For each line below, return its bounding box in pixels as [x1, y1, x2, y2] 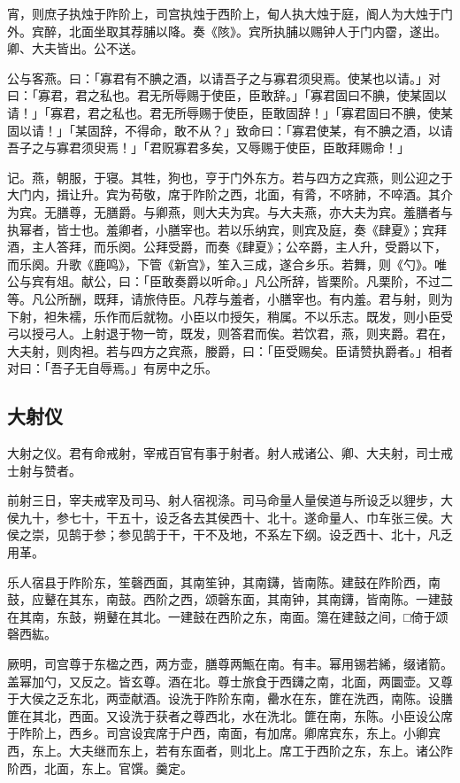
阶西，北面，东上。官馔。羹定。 [7, 758, 193, 777]
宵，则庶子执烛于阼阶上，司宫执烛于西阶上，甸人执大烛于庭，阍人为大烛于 [7, 4, 441, 22]
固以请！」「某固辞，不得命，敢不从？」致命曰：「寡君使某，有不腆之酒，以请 [7, 120, 453, 139]
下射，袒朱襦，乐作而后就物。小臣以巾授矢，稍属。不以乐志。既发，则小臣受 [7, 306, 453, 325]
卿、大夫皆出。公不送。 [7, 39, 143, 58]
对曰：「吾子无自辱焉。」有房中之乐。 [7, 359, 218, 377]
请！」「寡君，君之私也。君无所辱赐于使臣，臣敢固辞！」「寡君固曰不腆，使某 [7, 103, 453, 121]
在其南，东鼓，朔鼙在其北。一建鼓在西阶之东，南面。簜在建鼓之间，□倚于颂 [7, 607, 448, 625]
